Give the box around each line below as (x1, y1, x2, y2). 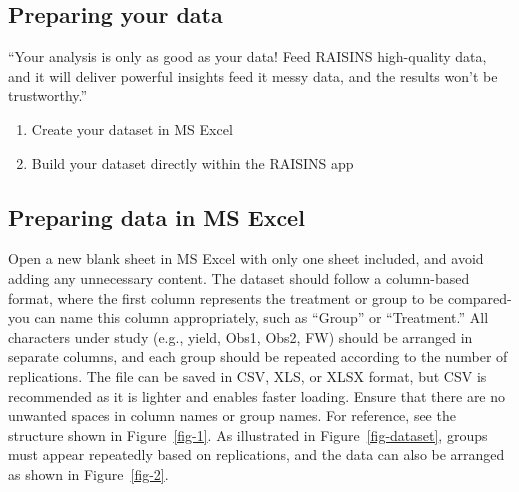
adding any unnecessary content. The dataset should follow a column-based (8, 267, 470, 288)
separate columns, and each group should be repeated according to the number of (8, 346, 508, 367)
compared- (447, 287, 512, 308)
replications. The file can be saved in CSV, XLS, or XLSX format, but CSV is (8, 365, 487, 386)
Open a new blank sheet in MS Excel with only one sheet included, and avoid (8, 248, 484, 269)
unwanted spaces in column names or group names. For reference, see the (8, 405, 456, 426)
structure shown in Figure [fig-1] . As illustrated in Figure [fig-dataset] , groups (8, 424, 488, 445)
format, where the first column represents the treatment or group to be (8, 287, 444, 308)
